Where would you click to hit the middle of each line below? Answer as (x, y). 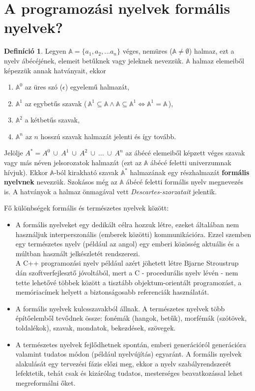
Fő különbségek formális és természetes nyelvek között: (86, 208)
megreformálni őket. (45, 382)
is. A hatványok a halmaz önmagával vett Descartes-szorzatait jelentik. (111, 191)
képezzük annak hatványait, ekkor (55, 70)
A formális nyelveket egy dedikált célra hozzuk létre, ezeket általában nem (127, 225)
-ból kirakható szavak (86, 172)
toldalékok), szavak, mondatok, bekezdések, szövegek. (96, 327)
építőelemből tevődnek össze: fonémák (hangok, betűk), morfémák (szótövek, (131, 318)
